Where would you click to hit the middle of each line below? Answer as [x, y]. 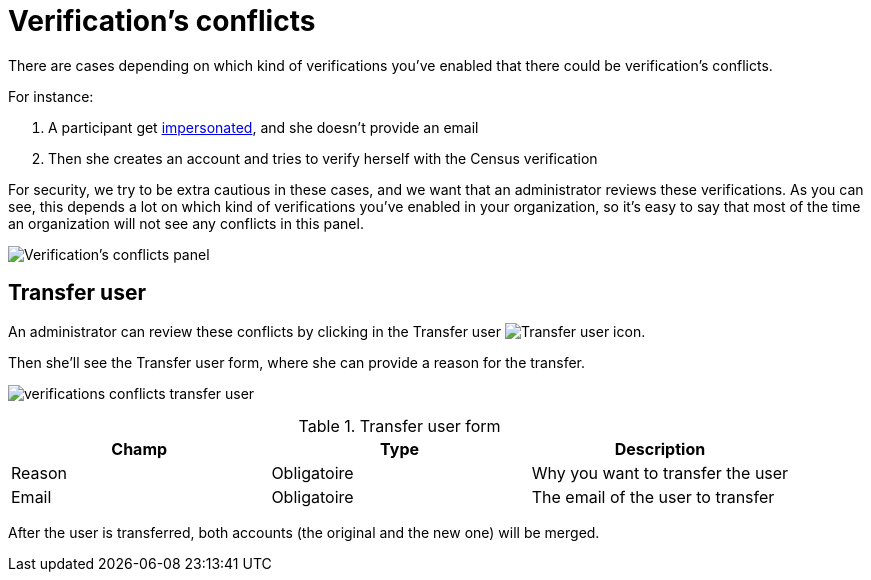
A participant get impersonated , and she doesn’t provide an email [263, 127]
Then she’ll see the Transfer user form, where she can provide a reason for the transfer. [296, 362]
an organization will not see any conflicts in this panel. [186, 223]
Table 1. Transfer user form [399, 425]
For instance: [51, 96]
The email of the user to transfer [653, 496]
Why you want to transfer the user [660, 472]
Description [660, 448]
